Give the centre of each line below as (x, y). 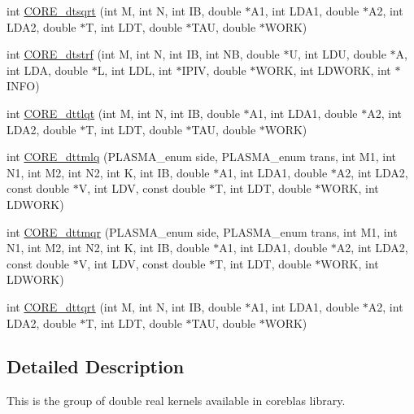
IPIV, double (214, 70)
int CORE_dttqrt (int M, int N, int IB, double (124, 306)
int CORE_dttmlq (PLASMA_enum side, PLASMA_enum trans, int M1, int (201, 157)
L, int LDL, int (135, 70)
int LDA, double (47, 70)
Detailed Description (96, 366)
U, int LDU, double (338, 54)
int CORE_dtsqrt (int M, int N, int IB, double (124, 11)
